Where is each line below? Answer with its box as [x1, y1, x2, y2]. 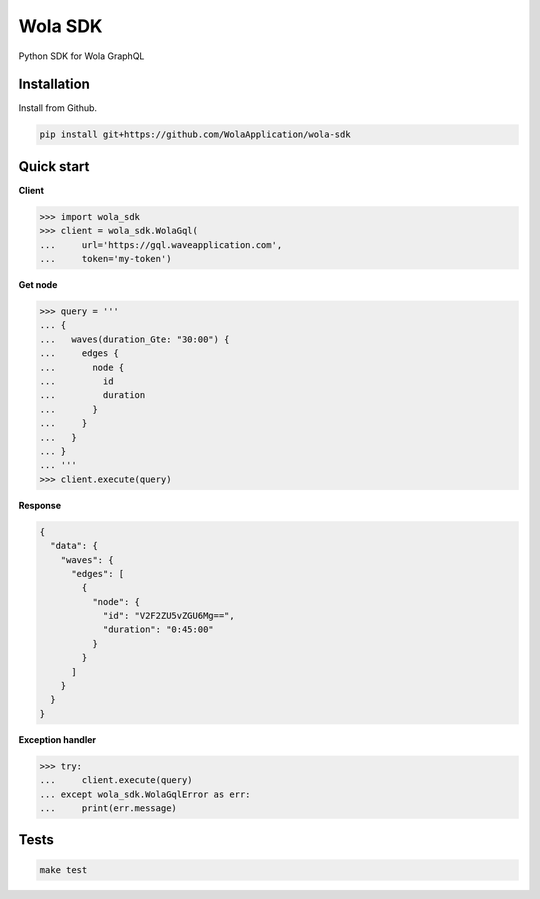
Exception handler [18, 733, 97, 745]
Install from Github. [18, 102, 98, 114]
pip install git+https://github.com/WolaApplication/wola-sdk [39, 129, 351, 140]
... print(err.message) [39, 802, 177, 814]
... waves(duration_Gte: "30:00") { [39, 333, 230, 345]
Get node [18, 279, 58, 291]
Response [18, 499, 62, 511]
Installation [18, 76, 90, 93]
